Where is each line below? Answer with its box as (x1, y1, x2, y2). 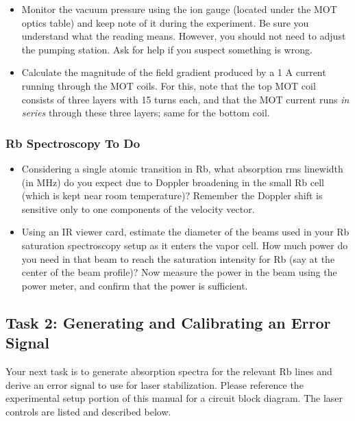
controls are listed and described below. (5, 404, 171, 418)
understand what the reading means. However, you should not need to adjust (21, 29, 346, 43)
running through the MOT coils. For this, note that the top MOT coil (21, 78, 316, 92)
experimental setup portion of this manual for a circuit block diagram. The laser (5, 391, 343, 405)
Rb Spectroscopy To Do (5, 134, 140, 151)
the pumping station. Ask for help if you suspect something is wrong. (21, 42, 313, 56)
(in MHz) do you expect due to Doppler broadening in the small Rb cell (21, 175, 324, 189)
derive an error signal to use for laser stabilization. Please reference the (5, 377, 304, 392)
